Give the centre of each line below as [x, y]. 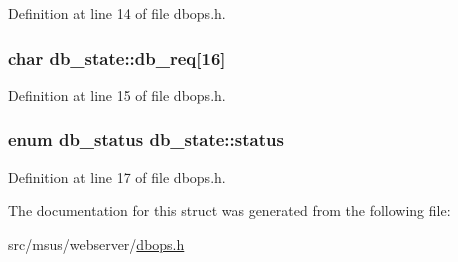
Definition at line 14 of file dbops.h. [117, 13]
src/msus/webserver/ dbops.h [96, 243]
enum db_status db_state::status [146, 139]
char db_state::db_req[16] [117, 57]
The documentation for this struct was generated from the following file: [229, 210]
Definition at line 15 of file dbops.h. [117, 94]
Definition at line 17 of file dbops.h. [117, 176]
